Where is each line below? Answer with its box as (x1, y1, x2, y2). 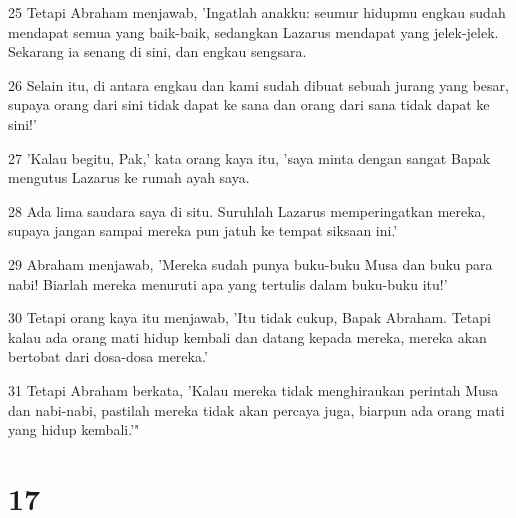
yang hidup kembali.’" (8, 419, 140, 440)
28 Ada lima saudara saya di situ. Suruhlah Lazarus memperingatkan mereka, (8, 200, 486, 221)
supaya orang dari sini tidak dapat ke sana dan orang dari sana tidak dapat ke (8, 94, 490, 115)
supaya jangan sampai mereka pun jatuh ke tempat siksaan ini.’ (8, 220, 398, 241)
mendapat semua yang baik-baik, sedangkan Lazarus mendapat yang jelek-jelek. (8, 21, 499, 42)
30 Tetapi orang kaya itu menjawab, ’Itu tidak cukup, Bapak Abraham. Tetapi (8, 307, 491, 328)
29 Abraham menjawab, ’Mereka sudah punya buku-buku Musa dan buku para (8, 253, 493, 274)
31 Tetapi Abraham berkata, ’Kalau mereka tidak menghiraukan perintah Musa (8, 379, 499, 400)
